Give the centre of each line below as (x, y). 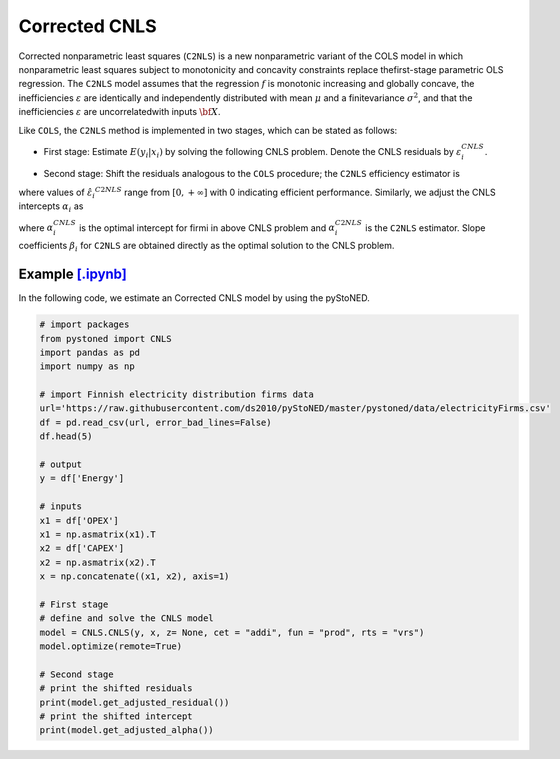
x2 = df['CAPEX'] (82, 548)
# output (61, 464)
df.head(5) (66, 436)
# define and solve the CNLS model (126, 618)
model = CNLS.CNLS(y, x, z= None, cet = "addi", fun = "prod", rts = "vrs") (232, 632)
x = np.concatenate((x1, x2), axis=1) (134, 576)
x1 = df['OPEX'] (79, 520)
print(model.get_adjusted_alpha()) (126, 730)
